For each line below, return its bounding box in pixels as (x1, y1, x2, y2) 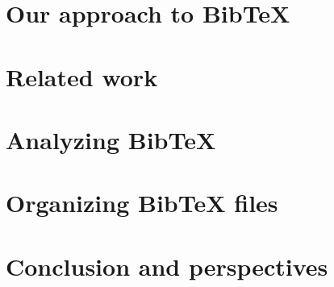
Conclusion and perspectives (6, 249, 328, 282)
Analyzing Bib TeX (6, 123, 216, 156)
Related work (6, 60, 158, 93)
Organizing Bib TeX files (6, 186, 278, 219)
